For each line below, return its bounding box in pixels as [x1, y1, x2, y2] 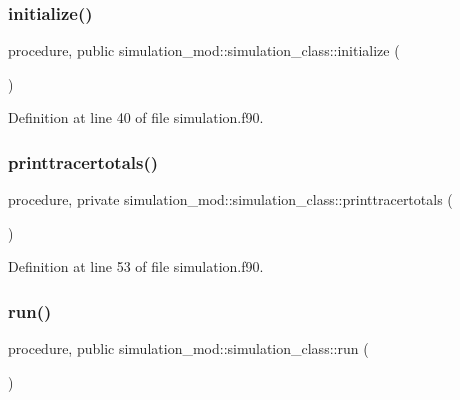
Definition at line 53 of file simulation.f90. [8, 256, 264, 277]
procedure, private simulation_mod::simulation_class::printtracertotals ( [8, 189, 453, 210]
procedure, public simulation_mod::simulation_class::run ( [8, 338, 369, 359]
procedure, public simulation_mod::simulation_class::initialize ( [8, 40, 400, 61]
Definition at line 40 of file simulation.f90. [8, 107, 264, 128]
